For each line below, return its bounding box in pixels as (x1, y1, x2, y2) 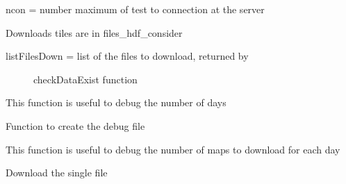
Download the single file (6, 165, 108, 180)
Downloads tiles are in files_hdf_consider (6, 25, 183, 40)
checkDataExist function (33, 72, 138, 86)
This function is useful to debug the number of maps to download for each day (6, 142, 340, 156)
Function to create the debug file (6, 118, 145, 133)
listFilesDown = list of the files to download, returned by (6, 49, 249, 63)
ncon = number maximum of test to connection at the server (6, 2, 265, 16)
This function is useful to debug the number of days (6, 95, 226, 110)
